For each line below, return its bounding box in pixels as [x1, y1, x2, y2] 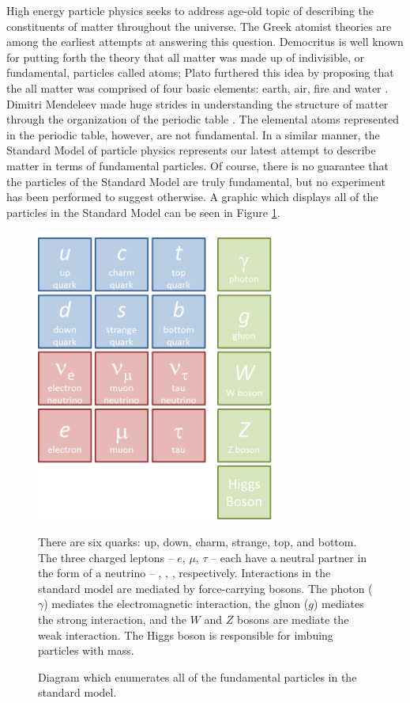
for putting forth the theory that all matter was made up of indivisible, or [6, 48, 365, 65]
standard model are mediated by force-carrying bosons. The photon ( [38, 579, 373, 596]
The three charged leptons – [38, 549, 174, 565]
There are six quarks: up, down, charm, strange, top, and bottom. [38, 534, 357, 550]
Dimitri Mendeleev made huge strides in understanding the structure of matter [6, 95, 389, 112]
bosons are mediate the [237, 611, 349, 627]
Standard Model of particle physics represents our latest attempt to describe [6, 142, 376, 158]
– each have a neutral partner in [211, 549, 367, 565]
